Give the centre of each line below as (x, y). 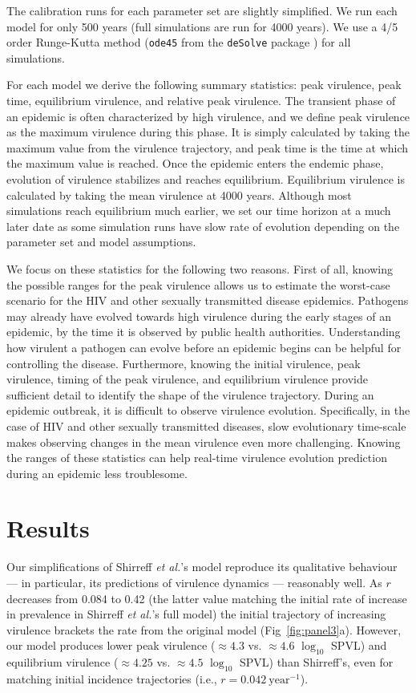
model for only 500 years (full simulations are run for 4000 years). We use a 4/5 (202, 26)
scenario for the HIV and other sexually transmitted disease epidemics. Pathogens (208, 300)
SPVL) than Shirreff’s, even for (316, 662)
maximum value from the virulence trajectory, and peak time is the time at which (208, 147)
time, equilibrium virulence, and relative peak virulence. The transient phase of (201, 101)
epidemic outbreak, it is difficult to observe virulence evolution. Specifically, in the (208, 410)
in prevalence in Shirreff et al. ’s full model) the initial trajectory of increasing (196, 614)
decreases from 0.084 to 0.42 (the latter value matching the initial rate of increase (207, 598)
